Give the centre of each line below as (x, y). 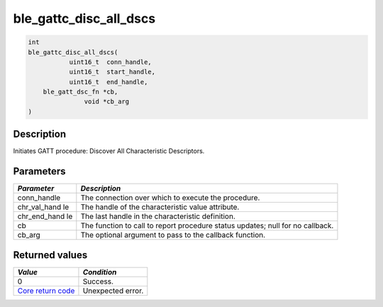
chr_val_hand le (43, 207)
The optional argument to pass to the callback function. (173, 235)
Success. (98, 281)
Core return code (46, 291)
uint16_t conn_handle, (110, 62)
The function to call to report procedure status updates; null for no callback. (207, 225)
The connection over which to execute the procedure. (170, 198)
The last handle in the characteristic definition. (158, 216)
